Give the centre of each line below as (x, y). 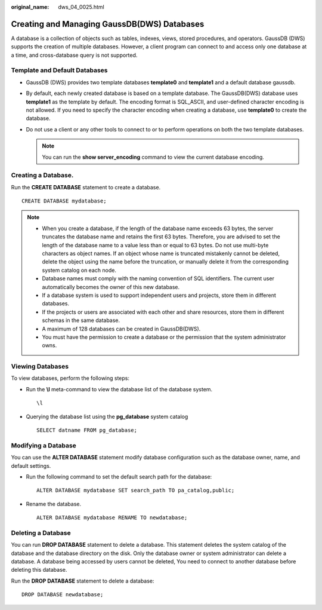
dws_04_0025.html (81, 7)
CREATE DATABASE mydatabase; (64, 201)
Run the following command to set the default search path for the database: (119, 476)
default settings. (31, 465)
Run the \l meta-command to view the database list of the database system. (119, 389)
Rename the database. (54, 504)
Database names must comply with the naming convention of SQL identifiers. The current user (158, 278)
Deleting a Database (41, 533)
